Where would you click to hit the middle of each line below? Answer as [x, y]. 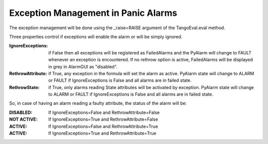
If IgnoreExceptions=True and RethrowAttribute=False [103, 119]
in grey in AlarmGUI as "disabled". [83, 66]
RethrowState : [24, 87]
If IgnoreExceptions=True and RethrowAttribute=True [102, 133]
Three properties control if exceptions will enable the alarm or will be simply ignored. [96, 37]
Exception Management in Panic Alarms [93, 13]
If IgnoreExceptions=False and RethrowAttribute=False [104, 112]
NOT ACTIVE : [23, 119]
